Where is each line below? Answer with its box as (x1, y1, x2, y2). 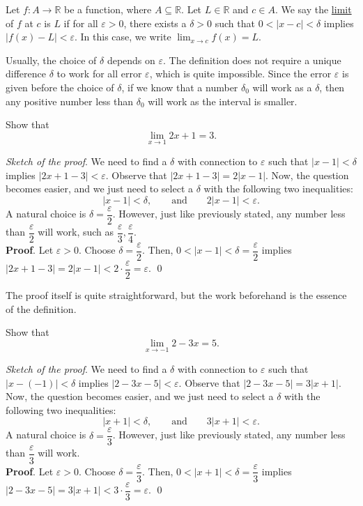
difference (6, 66, 46, 81)
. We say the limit (275, 2, 352, 16)
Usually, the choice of (6, 52, 97, 67)
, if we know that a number (121, 79, 238, 94)
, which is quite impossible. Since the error (149, 66, 332, 81)
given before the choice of (6, 79, 114, 94)
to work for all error (56, 66, 142, 81)
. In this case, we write (75, 29, 171, 44)
